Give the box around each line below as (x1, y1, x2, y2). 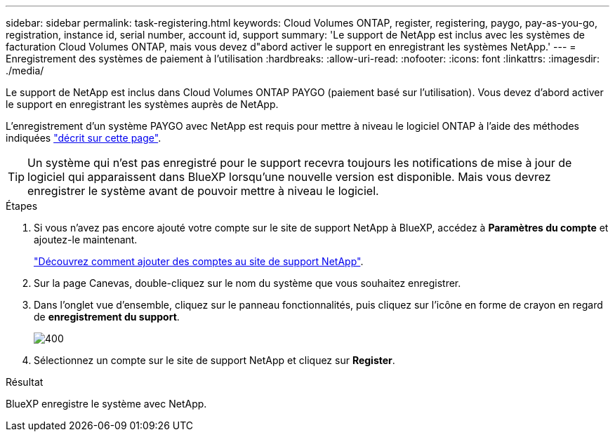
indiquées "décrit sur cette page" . (6, 132, 161, 144)
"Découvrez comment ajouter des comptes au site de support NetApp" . (34, 255, 364, 267)
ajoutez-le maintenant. (34, 234, 138, 246)
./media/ (6, 65, 44, 76)
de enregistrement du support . (34, 311, 180, 323)
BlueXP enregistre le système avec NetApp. (6, 398, 207, 410)
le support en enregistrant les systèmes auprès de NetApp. (6, 98, 279, 110)
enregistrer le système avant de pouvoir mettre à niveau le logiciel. (27, 184, 379, 198)
